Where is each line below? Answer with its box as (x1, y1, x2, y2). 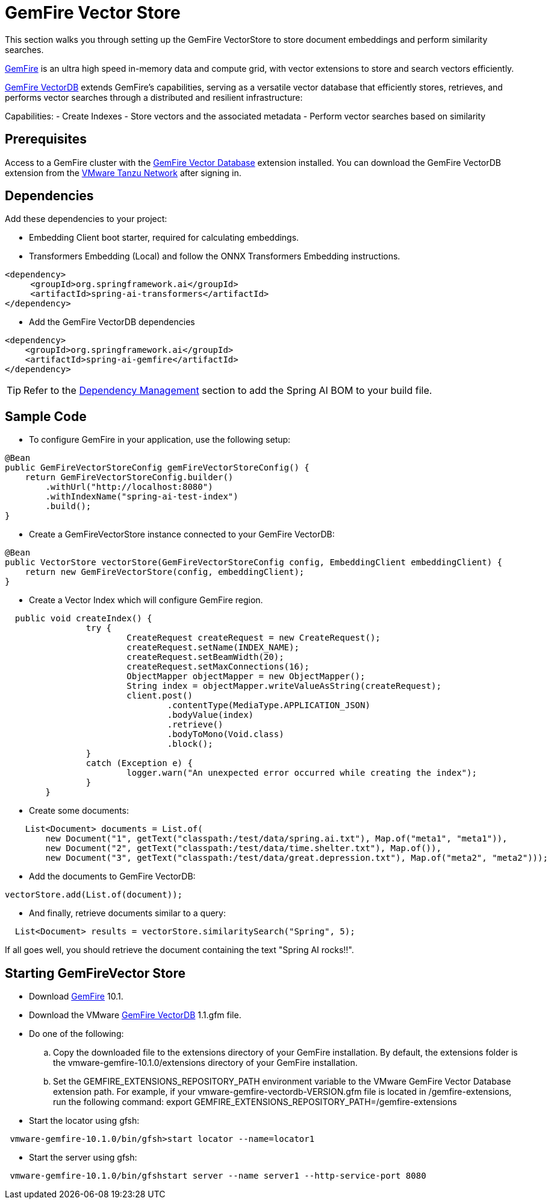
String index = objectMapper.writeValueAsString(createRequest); (126, 681, 441, 691)
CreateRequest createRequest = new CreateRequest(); (126, 633, 381, 643)
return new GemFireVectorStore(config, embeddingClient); (25, 567, 305, 577)
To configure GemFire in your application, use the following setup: (29, 434, 291, 445)
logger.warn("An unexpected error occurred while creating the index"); (126, 768, 477, 778)
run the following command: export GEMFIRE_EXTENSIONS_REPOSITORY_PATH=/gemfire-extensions (53, 1097, 457, 1107)
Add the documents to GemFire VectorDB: (29, 871, 196, 882)
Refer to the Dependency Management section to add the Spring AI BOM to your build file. (23, 384, 432, 397)
